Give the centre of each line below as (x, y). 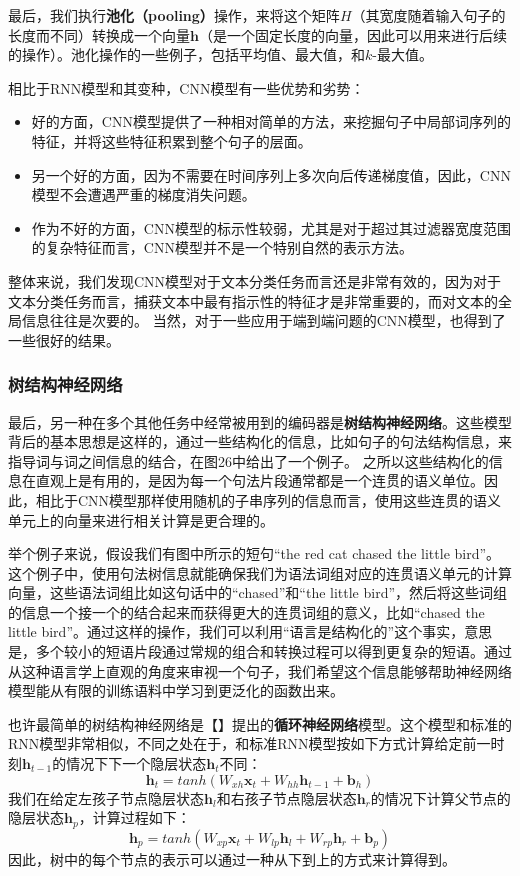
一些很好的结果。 (64, 339)
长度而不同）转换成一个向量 (99, 34)
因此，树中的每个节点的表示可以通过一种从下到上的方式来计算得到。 (232, 858)
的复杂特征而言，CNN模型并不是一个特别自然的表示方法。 (222, 247)
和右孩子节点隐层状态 (286, 797)
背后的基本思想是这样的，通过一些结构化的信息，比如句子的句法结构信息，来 (260, 441)
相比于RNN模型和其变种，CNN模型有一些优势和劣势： (186, 87)
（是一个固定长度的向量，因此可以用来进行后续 (352, 34)
